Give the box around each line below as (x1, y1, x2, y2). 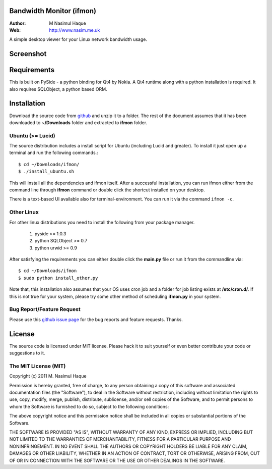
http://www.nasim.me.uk (49, 27, 100, 33)
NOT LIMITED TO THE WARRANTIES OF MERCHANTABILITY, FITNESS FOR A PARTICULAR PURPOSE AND (9, 436, 231, 442)
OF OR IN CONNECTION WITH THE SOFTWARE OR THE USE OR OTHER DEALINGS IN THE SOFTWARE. (9, 457, 225, 463)
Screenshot (9, 49, 47, 58)
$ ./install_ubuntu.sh (18, 169, 75, 174)
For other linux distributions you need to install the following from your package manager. (9, 219, 195, 225)
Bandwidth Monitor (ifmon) (9, 7, 97, 15)
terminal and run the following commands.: (9, 149, 98, 156)
